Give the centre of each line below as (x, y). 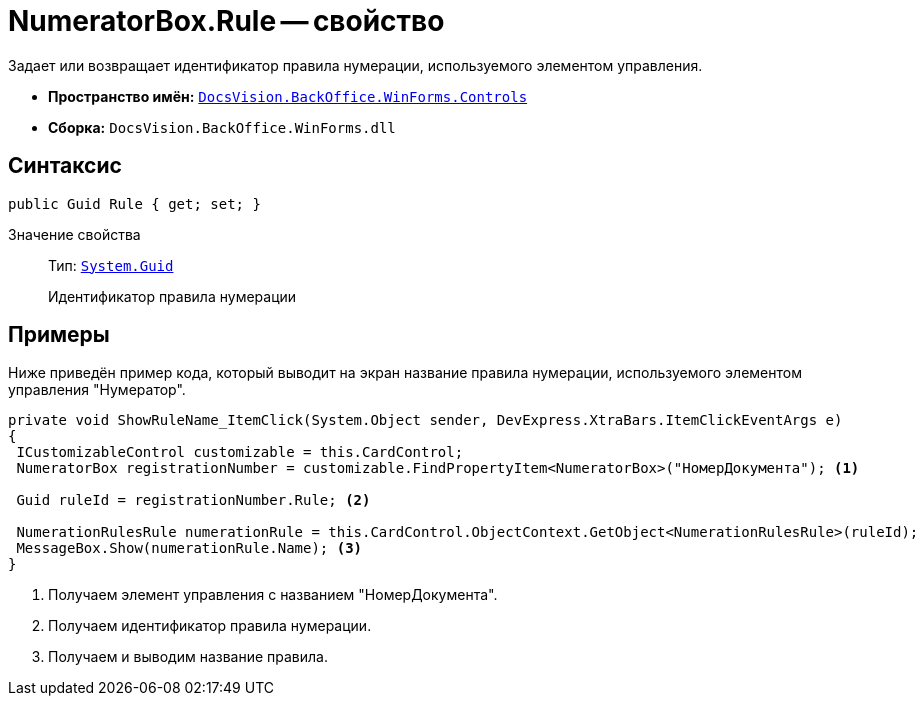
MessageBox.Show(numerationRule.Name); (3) (189, 548)
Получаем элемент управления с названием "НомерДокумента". (273, 595)
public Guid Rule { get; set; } (134, 203)
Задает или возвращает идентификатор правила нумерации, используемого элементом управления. (355, 65)
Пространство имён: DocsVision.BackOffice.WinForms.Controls (288, 96)
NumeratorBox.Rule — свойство (226, 21)
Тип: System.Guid (111, 265)
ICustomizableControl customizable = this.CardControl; (240, 452)
